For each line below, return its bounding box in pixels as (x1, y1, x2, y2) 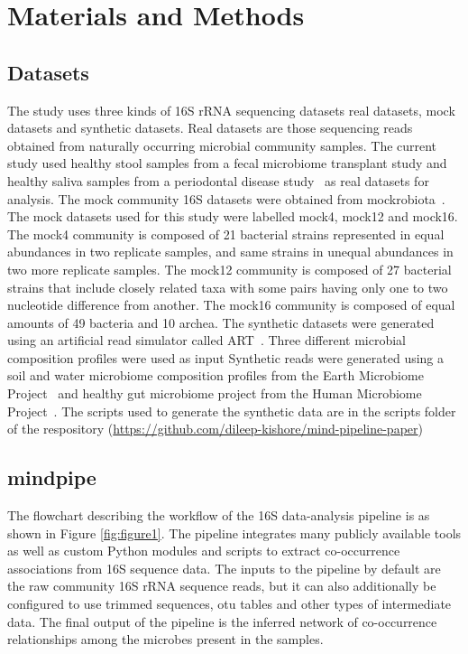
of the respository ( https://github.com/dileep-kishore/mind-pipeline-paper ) (7, 419, 423, 438)
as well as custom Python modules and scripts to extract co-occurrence (7, 541, 400, 560)
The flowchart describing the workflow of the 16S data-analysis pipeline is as (7, 506, 430, 525)
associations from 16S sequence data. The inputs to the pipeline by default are (7, 558, 441, 577)
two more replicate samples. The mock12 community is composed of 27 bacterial (7, 259, 452, 278)
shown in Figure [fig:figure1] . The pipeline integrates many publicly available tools (7, 523, 462, 542)
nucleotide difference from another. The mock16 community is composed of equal (7, 295, 455, 314)
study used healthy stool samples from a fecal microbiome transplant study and (7, 154, 447, 173)
